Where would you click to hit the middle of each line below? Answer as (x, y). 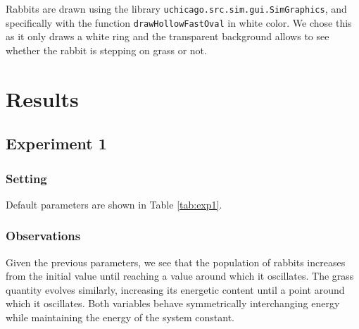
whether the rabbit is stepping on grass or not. (106, 50)
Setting (26, 178)
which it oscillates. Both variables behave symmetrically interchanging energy (173, 303)
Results (42, 98)
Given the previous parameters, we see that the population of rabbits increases (176, 262)
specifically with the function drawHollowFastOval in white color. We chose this (179, 22)
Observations (43, 236)
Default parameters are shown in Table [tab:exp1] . (114, 204)
